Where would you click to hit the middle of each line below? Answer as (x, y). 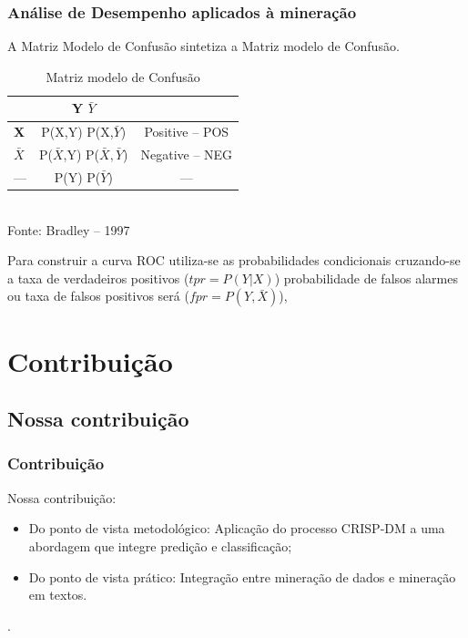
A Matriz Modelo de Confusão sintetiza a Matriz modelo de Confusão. (203, 46)
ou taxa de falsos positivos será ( (98, 296)
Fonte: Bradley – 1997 (69, 229)
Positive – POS (187, 132)
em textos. (58, 595)
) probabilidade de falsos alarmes (366, 278)
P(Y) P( (77, 176)
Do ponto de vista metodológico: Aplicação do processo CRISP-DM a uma (237, 528)
